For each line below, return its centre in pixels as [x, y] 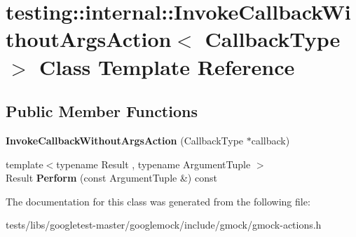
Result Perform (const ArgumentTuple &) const [111, 178]
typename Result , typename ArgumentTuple [153, 164]
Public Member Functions [102, 111]
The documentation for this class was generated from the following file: [158, 201]
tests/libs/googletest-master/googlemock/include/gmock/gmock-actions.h [164, 225]
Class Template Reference [167, 66]
